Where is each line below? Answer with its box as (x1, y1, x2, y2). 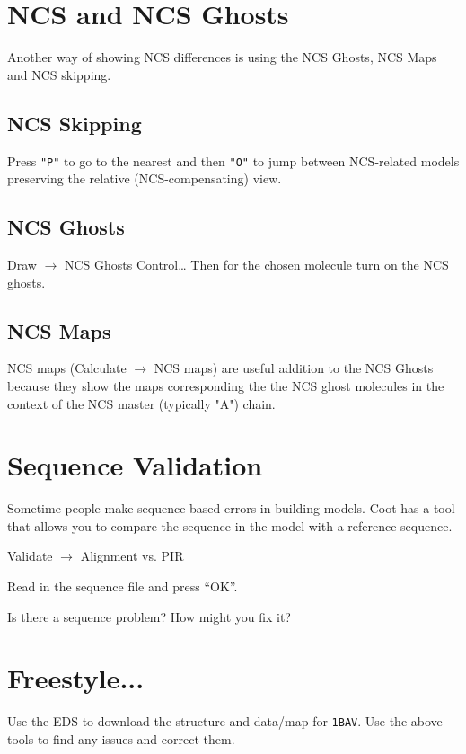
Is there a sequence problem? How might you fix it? (7, 607, 291, 625)
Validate (7, 546, 53, 565)
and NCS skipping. (7, 65, 111, 84)
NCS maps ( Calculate (7, 359, 127, 377)
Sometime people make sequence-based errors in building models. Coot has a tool (7, 499, 455, 518)
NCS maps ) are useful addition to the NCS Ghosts (154, 359, 434, 377)
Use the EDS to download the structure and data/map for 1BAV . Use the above (7, 712, 443, 731)
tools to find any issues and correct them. (7, 730, 235, 749)
